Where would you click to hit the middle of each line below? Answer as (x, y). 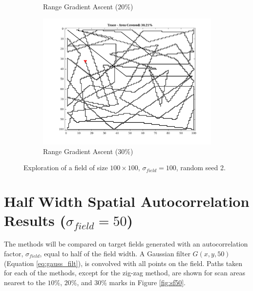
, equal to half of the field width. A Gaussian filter (115, 253)
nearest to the (25, 282)
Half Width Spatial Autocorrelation (127, 201)
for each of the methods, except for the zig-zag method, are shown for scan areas (125, 273)
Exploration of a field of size (66, 168)
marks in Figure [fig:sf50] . (147, 282)
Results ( (35, 220)
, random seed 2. (201, 168)
